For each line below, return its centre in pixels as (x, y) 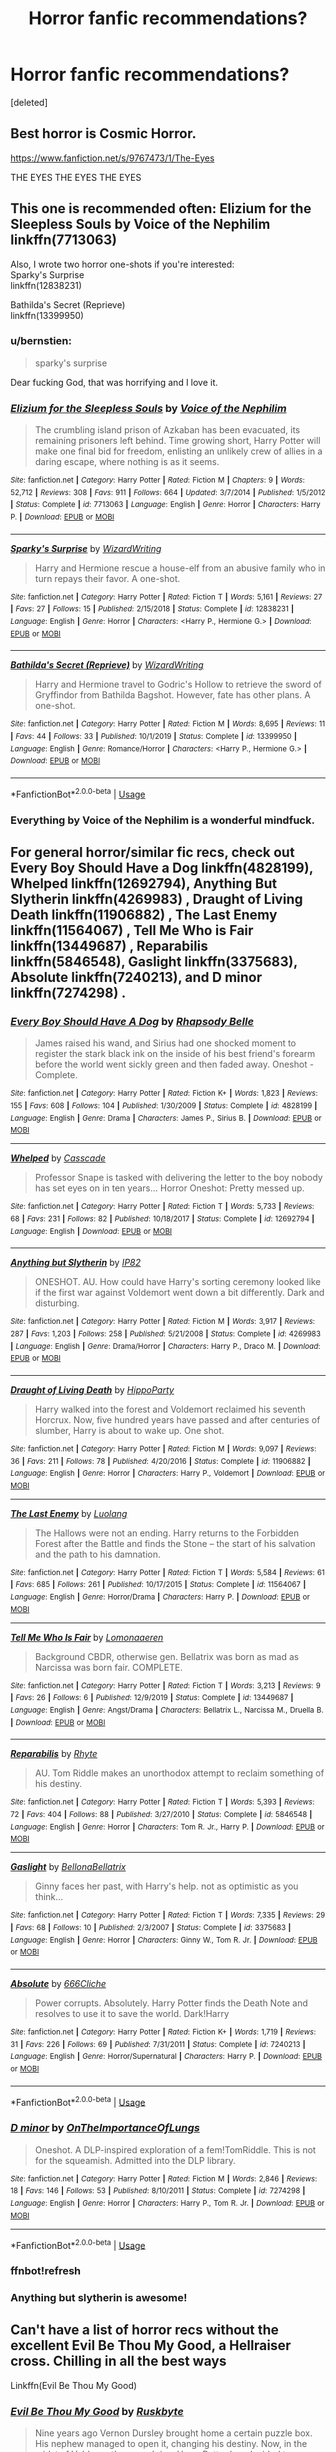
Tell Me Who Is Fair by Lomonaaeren (87, 1637)
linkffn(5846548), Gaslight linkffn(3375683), (154, 961)
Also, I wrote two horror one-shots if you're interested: (122, 264)
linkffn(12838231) (46, 285)
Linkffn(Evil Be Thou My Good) (74, 2385)
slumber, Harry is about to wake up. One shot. (129, 1430)
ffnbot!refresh (46, 2271)
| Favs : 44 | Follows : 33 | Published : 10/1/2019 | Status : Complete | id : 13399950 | (153, 737)
